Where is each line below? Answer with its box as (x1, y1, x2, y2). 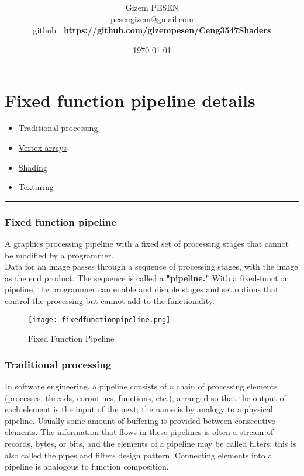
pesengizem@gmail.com (110, 12, 194, 25)
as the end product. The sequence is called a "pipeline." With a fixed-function (5, 271, 289, 284)
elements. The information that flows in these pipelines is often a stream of (5, 426, 274, 438)
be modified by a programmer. (5, 249, 114, 261)
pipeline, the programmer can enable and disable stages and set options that (5, 283, 279, 295)
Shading (18, 161, 47, 173)
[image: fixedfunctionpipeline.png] (28, 315, 171, 324)
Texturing (18, 181, 54, 193)
